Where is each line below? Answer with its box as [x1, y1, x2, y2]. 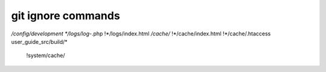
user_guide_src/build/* [11, 38, 68, 45]
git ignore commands [11, 9, 120, 22]
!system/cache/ [26, 52, 66, 59]
